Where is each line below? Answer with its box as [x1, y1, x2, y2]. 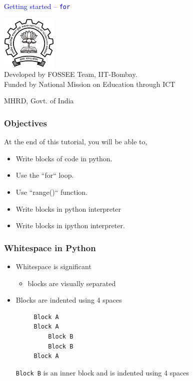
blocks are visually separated [27, 278, 116, 288]
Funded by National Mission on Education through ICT [4, 78, 175, 89]
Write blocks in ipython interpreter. [15, 220, 125, 231]
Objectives [4, 116, 47, 129]
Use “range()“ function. [15, 187, 88, 197]
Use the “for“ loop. [15, 170, 74, 180]
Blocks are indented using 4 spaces [15, 295, 122, 305]
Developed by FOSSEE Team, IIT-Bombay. [4, 69, 137, 79]
